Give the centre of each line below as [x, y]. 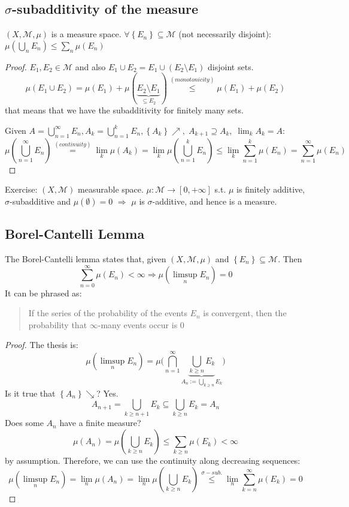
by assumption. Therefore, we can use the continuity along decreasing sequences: [153, 460]
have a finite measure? [100, 423]
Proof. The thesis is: [42, 345]
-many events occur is [138, 324]
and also [90, 66]
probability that [58, 324]
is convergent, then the [245, 313]
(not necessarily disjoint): [225, 34]
